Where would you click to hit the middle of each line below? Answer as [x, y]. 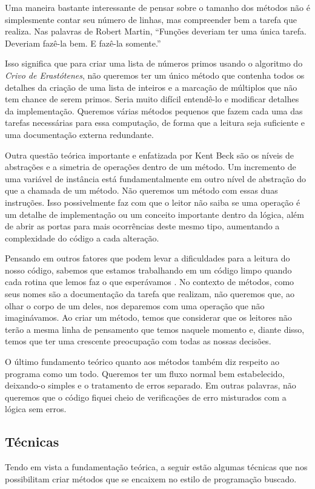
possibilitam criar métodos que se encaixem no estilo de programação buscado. [151, 478]
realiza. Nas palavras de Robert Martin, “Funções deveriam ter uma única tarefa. [156, 31]
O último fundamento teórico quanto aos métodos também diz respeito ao [142, 362]
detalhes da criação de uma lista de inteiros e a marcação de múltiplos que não [151, 87]
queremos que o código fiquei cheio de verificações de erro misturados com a [146, 397]
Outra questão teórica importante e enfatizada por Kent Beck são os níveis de [150, 155]
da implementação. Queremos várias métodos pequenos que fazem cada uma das [154, 110]
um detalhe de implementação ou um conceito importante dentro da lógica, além [154, 214]
